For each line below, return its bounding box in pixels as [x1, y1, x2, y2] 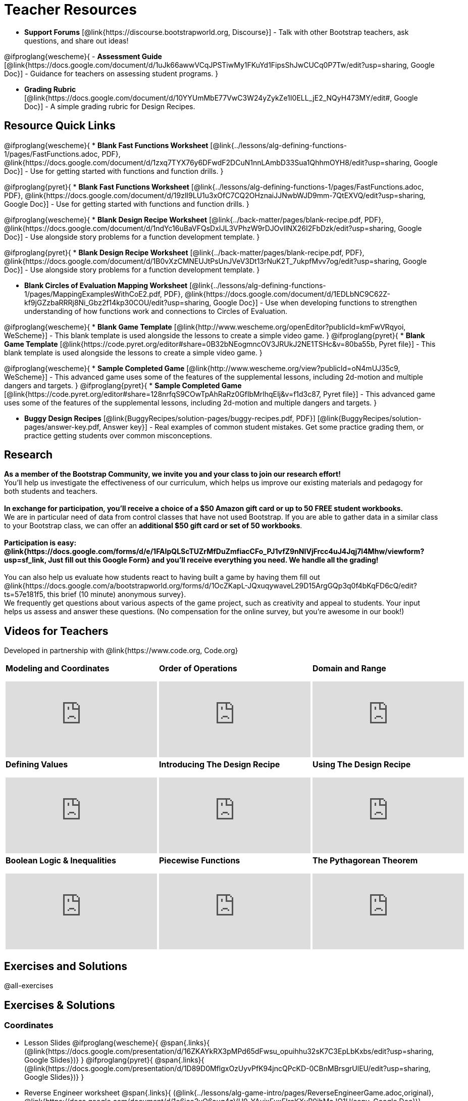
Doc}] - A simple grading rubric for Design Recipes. [24, 102, 195, 111]
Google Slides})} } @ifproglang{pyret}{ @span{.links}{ [24, 1056, 204, 1065]
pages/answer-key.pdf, [24, 422, 101, 431]
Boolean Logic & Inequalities [6, 855, 116, 866]
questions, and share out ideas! [24, 36, 129, 45]
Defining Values [6, 759, 68, 770]
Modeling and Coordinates [6, 663, 110, 674]
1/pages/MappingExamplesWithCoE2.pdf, [24, 289, 162, 298]
